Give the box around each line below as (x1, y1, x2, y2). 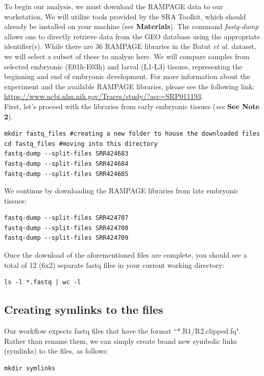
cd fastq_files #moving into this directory (4, 140, 158, 147)
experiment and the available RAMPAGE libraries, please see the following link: (4, 81, 255, 91)
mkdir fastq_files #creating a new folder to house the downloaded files (4, 130, 260, 138)
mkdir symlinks (4, 364, 56, 372)
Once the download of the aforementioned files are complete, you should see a (4, 249, 247, 260)
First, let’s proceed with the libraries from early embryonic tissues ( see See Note (4, 101, 260, 111)
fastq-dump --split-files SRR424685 (4, 170, 129, 178)
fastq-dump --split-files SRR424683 (4, 150, 129, 158)
